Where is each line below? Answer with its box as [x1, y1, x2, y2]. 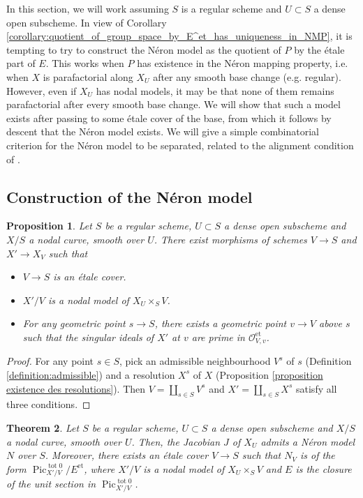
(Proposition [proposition [215, 367, 323, 382]
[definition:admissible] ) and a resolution [6, 367, 175, 382]
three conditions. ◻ [6, 397, 91, 412]
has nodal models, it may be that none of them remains [96, 83, 334, 98]
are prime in [191, 329, 245, 344]
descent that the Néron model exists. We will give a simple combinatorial [6, 124, 319, 139]
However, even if [6, 83, 77, 98]
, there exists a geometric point [154, 316, 287, 331]
